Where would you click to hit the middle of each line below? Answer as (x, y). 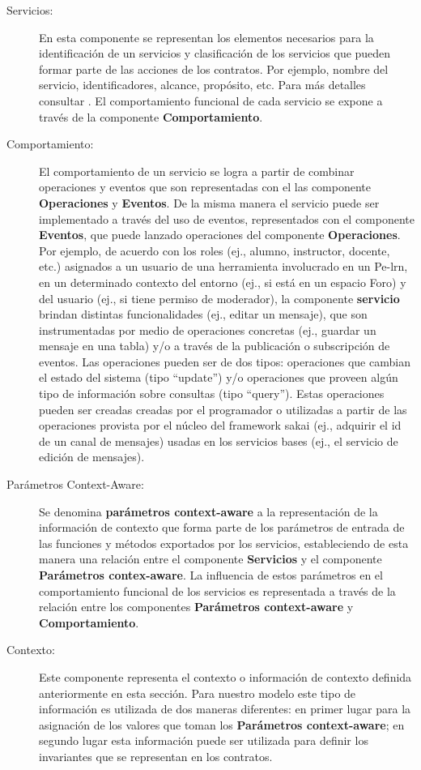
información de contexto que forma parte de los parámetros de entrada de (222, 527)
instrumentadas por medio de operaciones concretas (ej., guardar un (208, 329)
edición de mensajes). (92, 457)
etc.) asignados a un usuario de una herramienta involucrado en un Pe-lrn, (223, 266)
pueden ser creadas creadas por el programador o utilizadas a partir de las (223, 409)
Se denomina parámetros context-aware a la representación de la (208, 511)
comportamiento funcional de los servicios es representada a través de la (217, 590)
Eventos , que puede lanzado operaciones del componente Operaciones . (220, 235)
